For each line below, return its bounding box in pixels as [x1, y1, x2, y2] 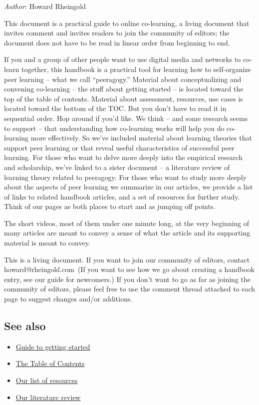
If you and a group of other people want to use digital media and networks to [4, 54, 241, 64]
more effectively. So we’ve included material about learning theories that [30, 132, 252, 143]
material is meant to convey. [4, 237, 90, 248]
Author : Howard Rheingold [4, 1, 86, 11]
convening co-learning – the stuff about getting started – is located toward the [4, 83, 244, 94]
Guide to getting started [15, 341, 90, 351]
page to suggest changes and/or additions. [4, 293, 133, 304]
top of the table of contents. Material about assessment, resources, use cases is [4, 93, 243, 103]
